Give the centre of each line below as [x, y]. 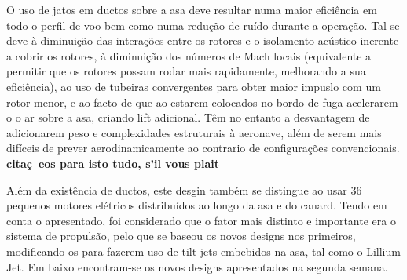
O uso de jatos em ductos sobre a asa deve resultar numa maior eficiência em [192, 9]
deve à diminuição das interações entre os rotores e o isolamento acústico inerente [203, 40]
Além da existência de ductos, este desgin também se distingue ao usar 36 [184, 189]
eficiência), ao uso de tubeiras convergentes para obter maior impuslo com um [194, 86]
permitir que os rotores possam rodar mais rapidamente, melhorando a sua [186, 71]
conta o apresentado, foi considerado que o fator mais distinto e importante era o [201, 220]
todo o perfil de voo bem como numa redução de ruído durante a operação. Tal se [203, 25]
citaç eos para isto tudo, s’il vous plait [113, 163]
